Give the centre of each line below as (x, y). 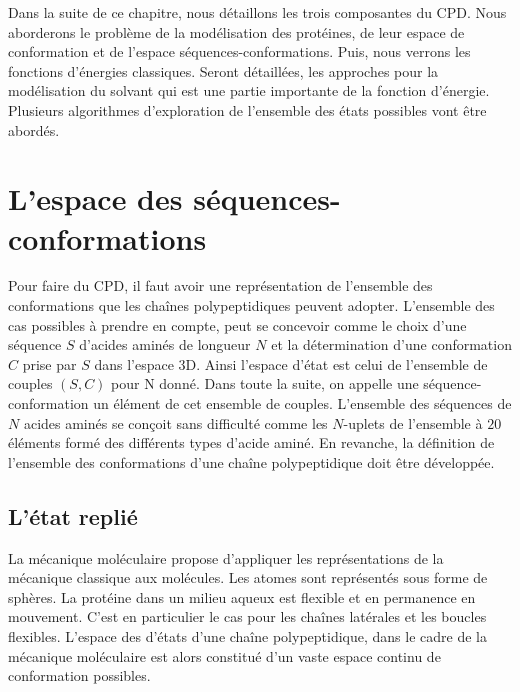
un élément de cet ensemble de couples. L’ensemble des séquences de (302, 403)
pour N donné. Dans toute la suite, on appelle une (265, 383)
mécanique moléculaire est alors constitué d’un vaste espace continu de (224, 655)
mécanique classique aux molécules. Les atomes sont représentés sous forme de (248, 577)
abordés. (34, 129)
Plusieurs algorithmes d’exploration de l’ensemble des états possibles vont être (247, 109)
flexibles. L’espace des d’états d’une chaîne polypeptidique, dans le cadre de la (247, 635)
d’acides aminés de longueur (165, 344)
